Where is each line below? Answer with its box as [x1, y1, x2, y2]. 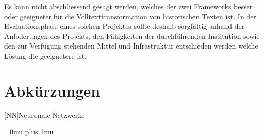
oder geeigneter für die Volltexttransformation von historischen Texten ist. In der [4, 11, 256, 21]
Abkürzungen [4, 80, 101, 101]
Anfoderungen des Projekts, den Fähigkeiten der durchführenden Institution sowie [4, 30, 260, 41]
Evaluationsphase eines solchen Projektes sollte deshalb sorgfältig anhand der [4, 21, 245, 31]
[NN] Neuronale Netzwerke [4, 109, 85, 120]
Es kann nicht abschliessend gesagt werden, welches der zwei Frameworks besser [4, 1, 253, 11]
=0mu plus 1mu [4, 126, 54, 137]
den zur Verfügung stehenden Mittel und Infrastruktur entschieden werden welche [4, 40, 258, 51]
